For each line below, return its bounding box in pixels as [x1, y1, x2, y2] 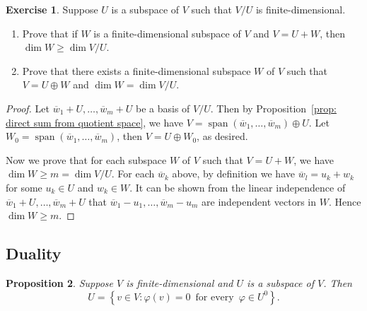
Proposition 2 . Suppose [6, 275, 113, 290]
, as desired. [197, 129, 248, 143]
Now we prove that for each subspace [6, 152, 167, 167]
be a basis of [136, 100, 190, 115]
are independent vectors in [202, 194, 316, 209]
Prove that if [22, 25, 78, 40]
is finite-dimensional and [126, 275, 233, 290]
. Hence [328, 194, 361, 209]
